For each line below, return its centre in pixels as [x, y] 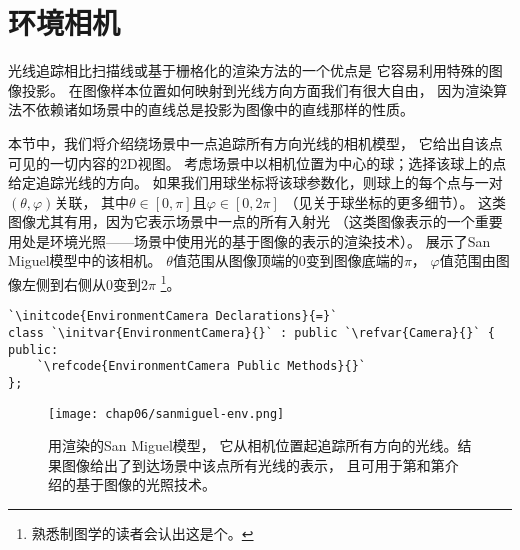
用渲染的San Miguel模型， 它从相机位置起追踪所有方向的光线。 [253, 445]
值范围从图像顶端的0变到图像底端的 [288, 260]
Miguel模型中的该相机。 [85, 260]
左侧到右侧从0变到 [81, 283]
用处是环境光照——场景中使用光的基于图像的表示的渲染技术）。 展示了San [249, 240]
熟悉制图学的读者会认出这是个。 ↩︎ [142, 533]
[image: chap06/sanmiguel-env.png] [166, 413]
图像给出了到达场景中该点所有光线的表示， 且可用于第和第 [253, 464]
